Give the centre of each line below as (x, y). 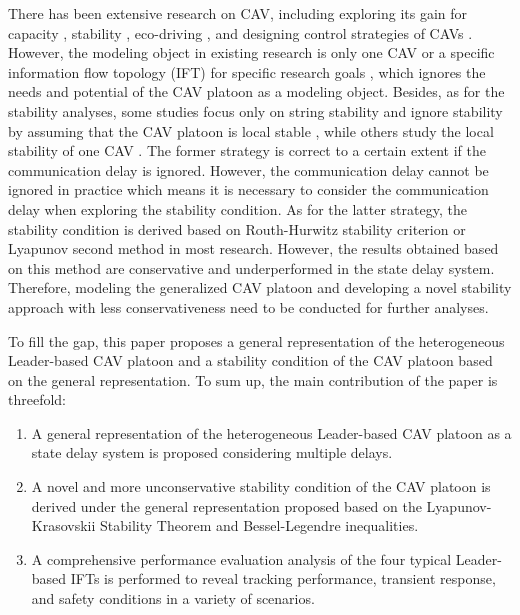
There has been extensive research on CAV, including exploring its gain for (238, 13)
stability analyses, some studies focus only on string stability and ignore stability (255, 110)
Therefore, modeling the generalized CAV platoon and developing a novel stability (260, 287)
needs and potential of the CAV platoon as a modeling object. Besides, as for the (256, 91)
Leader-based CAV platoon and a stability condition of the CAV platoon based (250, 360)
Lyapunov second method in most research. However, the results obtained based (253, 248)
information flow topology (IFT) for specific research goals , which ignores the (247, 71)
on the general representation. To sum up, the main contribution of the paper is (253, 379)
